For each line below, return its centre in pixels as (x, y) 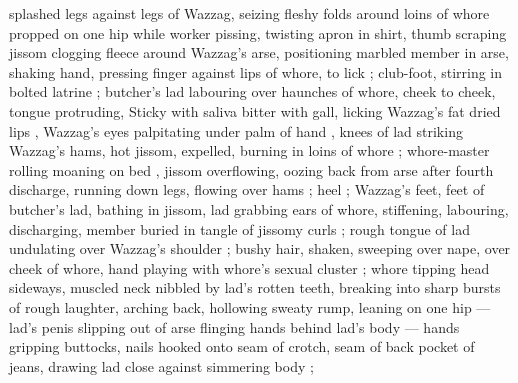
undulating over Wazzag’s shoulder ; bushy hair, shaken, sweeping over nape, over (260, 248)
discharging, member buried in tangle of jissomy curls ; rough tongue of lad (239, 228)
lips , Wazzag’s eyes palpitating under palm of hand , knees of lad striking (236, 130)
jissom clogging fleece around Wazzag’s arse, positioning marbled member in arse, (259, 52)
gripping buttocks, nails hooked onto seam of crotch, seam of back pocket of (242, 346)
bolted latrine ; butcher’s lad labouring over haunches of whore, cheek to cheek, (252, 91)
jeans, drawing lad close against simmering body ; (161, 365)
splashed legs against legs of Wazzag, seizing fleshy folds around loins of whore (249, 13)
